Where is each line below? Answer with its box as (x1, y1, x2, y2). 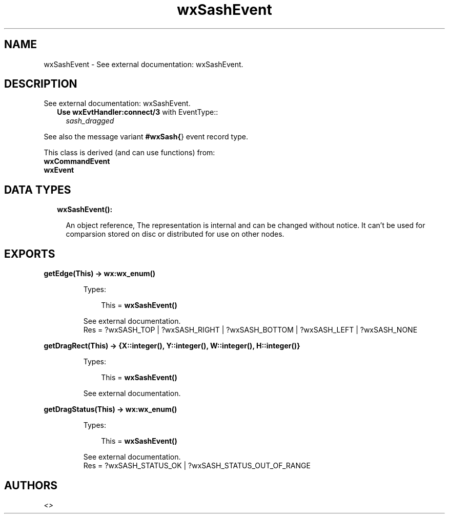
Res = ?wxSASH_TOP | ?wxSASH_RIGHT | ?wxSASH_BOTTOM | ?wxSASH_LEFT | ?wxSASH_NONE (83, 325, 418, 335)
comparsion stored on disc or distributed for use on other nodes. (66, 230, 284, 239)
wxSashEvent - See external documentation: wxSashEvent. (44, 59, 243, 69)
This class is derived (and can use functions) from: (44, 148, 215, 157)
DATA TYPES (4, 183, 71, 196)
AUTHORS (4, 479, 58, 492)
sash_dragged (66, 116, 114, 126)
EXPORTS (4, 247, 55, 260)
